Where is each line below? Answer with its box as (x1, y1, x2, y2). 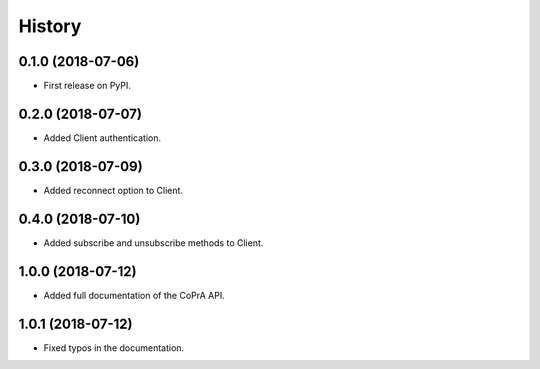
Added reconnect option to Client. (43, 184, 184, 196)
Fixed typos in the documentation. (43, 341, 185, 354)
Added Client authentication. (43, 131, 162, 144)
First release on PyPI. (43, 80, 132, 92)
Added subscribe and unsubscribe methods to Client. (43, 236, 264, 249)
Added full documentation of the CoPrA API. (43, 289, 225, 301)
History (18, 15, 82, 37)
